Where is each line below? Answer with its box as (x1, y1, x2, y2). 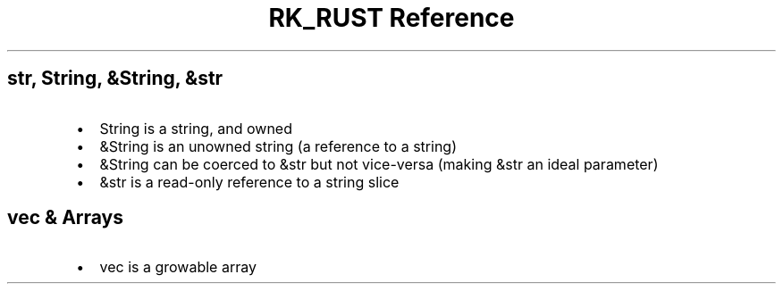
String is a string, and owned (99, 119, 292, 137)
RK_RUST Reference (268, 3, 515, 33)
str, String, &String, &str (7, 67, 223, 90)
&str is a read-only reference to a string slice (99, 172, 400, 191)
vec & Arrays (7, 206, 124, 229)
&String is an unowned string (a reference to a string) (99, 137, 457, 155)
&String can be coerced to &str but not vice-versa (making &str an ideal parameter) (99, 154, 659, 173)
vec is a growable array (99, 258, 257, 277)
